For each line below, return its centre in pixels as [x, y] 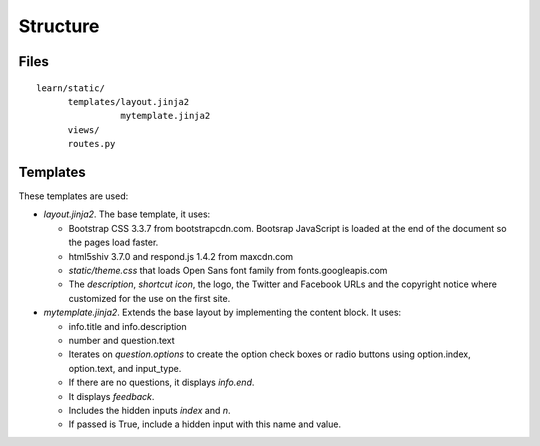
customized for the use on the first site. [149, 298]
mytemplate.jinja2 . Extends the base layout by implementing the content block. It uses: [222, 312]
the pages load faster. [113, 242]
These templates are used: [73, 196]
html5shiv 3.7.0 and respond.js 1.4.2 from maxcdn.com [181, 256]
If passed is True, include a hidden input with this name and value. [205, 424]
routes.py [91, 144]
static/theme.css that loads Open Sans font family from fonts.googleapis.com [228, 270]
